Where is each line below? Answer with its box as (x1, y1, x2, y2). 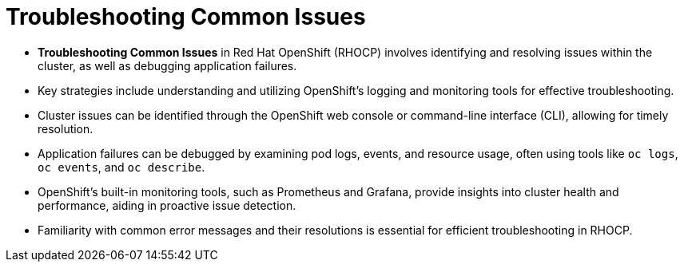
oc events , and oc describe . (38, 160, 205, 174)
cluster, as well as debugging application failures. (38, 58, 297, 73)
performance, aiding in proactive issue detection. (38, 198, 296, 212)
